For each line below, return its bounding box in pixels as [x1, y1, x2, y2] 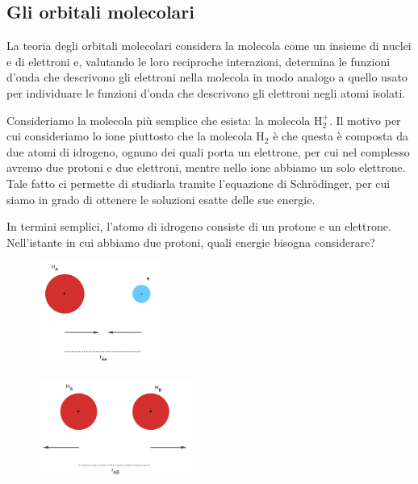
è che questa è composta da [273, 127, 408, 144]
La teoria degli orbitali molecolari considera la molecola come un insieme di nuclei [6, 37, 412, 54]
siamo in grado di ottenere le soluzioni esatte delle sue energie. [6, 190, 316, 207]
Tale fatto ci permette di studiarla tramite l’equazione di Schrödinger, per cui [6, 174, 391, 191]
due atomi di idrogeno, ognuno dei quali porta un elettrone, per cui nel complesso [6, 143, 410, 160]
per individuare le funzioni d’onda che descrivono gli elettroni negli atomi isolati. [6, 84, 406, 101]
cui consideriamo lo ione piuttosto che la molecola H [6, 127, 265, 144]
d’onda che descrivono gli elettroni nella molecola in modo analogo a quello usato [6, 69, 408, 86]
